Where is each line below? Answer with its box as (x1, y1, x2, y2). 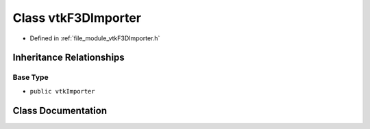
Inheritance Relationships (12, 52, 125, 63)
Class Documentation (12, 104, 108, 116)
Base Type (12, 72, 49, 82)
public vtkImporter (29, 87, 95, 95)
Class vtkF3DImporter (12, 10, 142, 25)
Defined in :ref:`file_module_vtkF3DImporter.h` (29, 34, 160, 42)
